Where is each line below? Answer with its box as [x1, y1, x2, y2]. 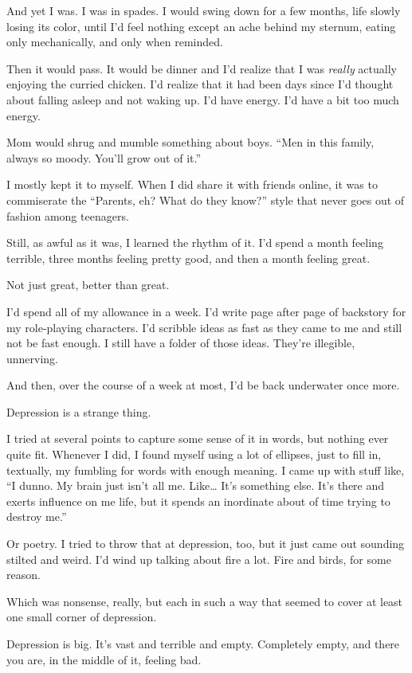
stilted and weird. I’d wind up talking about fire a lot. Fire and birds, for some [6, 550, 391, 567]
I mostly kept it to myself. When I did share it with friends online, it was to [6, 176, 378, 193]
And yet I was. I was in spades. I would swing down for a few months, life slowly [6, 2, 401, 18]
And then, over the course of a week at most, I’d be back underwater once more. [6, 377, 400, 393]
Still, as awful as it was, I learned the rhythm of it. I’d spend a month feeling [6, 234, 383, 251]
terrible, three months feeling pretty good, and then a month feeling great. [6, 249, 371, 266]
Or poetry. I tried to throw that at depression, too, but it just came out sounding [6, 535, 405, 552]
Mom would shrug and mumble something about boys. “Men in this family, [6, 134, 375, 151]
